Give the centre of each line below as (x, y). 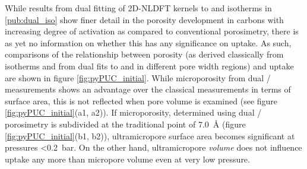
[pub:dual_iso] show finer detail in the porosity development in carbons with (144, 19)
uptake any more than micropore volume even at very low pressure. (127, 159)
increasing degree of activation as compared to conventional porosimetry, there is (152, 31)
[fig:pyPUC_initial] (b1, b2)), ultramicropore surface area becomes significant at (150, 135)
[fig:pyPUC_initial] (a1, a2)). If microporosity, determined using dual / (133, 112)
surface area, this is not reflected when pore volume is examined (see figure (141, 101)
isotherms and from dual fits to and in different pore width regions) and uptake (149, 66)
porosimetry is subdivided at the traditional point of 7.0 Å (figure (125, 124)
